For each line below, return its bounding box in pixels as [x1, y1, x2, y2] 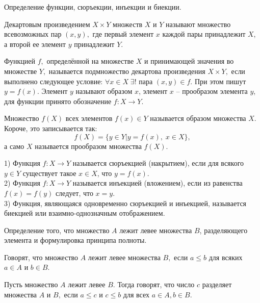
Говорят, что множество [4, 251, 79, 262]
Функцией [4, 56, 36, 66]
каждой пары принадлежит [162, 29, 246, 39]
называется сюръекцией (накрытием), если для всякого [72, 158, 244, 168]
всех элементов [65, 113, 113, 123]
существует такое [22, 167, 76, 178]
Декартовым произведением [4, 18, 90, 29]
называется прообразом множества [35, 140, 142, 151]
